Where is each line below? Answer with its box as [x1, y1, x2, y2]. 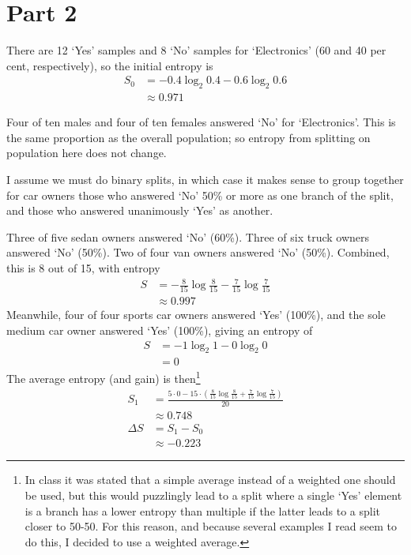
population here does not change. [6, 144, 167, 161]
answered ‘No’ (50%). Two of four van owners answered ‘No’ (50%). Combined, [6, 244, 390, 261]
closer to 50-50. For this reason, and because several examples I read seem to [25, 518, 398, 534]
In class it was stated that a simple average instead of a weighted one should [25, 471, 396, 488]
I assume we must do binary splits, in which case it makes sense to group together [6, 171, 404, 187]
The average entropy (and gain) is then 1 [6, 368, 201, 387]
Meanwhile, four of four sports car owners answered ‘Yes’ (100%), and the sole [6, 306, 386, 323]
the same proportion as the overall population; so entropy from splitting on [6, 129, 371, 145]
